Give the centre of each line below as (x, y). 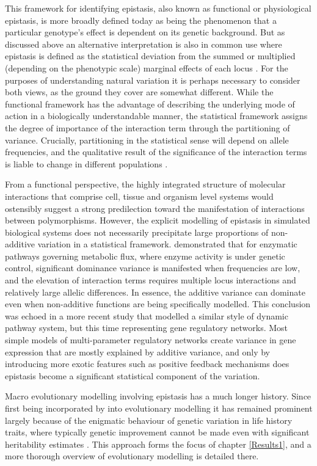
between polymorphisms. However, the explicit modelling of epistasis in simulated (158, 220)
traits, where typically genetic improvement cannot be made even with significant (157, 432)
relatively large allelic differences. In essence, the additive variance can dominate (155, 292)
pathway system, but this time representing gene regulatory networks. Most (147, 328)
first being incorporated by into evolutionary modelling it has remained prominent (159, 408)
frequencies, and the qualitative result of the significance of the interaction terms (156, 152)
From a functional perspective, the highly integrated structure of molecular (145, 184)
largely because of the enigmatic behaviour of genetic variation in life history (149, 420)
